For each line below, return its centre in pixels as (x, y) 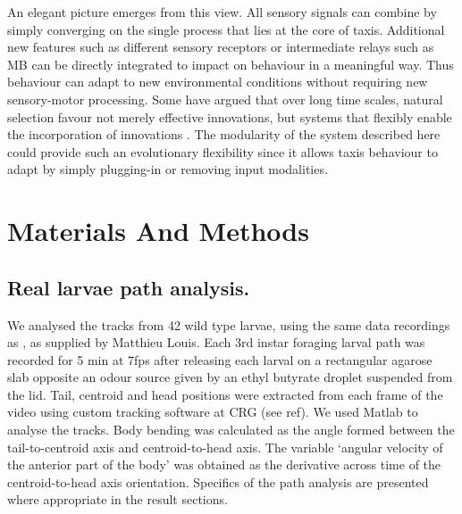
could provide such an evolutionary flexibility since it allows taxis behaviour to (223, 151)
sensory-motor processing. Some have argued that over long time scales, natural (225, 99)
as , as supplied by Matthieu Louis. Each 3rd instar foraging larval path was (216, 342)
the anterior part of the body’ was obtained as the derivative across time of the (224, 464)
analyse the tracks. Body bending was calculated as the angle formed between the (231, 430)
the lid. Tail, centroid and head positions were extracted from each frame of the (225, 394)
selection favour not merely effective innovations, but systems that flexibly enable (230, 116)
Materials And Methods (158, 231)
